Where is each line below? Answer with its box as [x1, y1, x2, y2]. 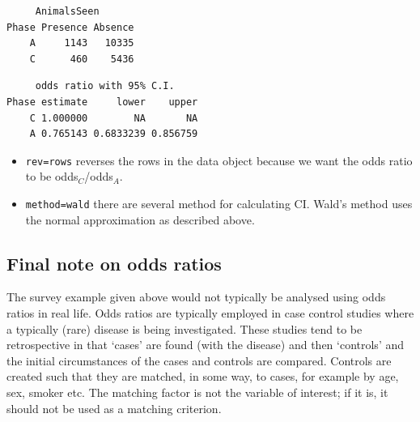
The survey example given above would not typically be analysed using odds [6, 288, 386, 305]
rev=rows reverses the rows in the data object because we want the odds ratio [25, 151, 413, 168]
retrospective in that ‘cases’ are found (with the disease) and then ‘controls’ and [6, 336, 405, 353]
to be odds [25, 168, 78, 185]
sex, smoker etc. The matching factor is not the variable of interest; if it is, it [6, 384, 388, 401]
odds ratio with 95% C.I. [35, 80, 175, 92]
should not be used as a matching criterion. [6, 399, 222, 416]
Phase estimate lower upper [6, 96, 198, 108]
